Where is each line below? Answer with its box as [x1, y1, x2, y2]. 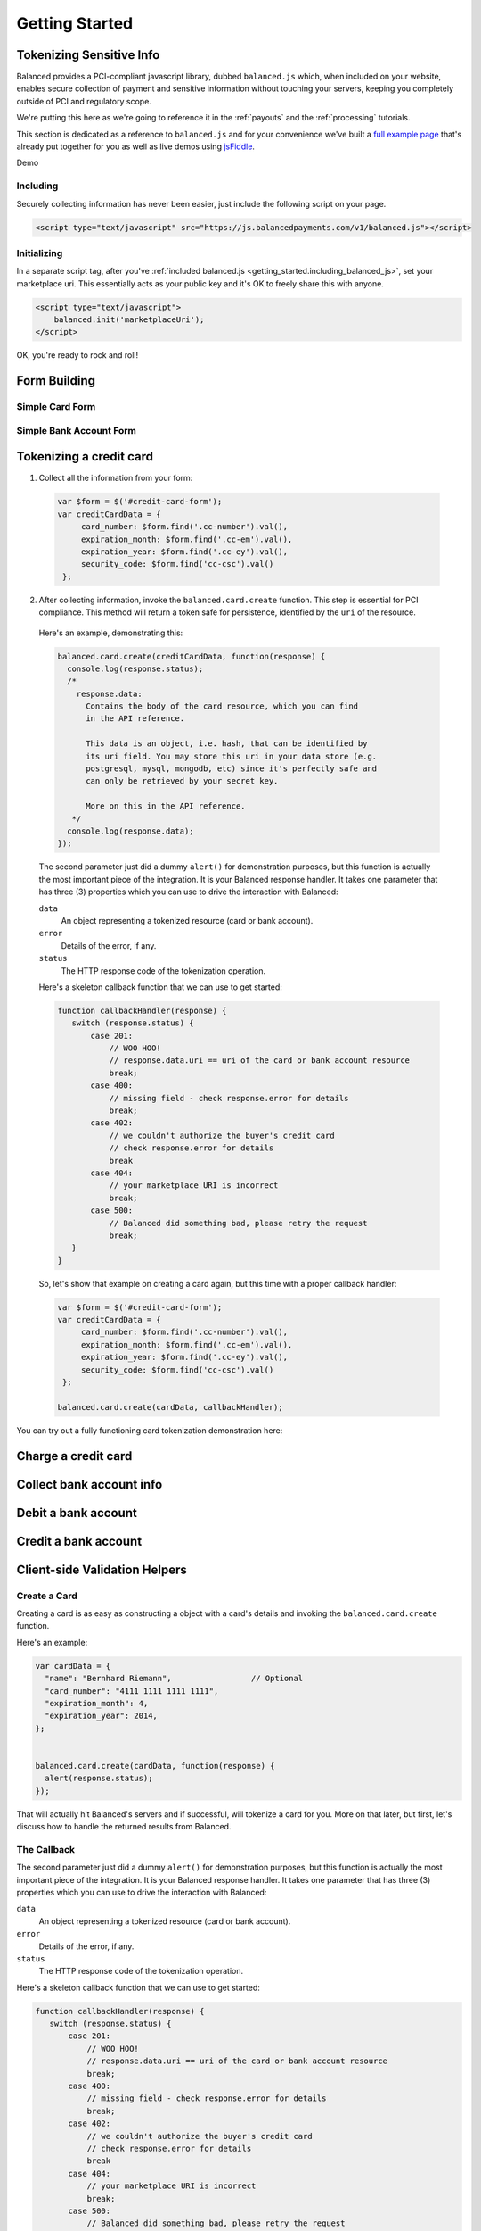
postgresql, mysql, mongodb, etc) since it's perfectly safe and [86, 764, 378, 774]
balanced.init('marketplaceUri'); [53, 315, 205, 325]
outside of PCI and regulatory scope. [16, 95, 151, 106]
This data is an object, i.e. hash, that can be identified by [86, 739, 368, 749]
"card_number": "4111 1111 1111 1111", [45, 1686, 219, 1696]
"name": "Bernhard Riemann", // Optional [45, 1673, 304, 1684]
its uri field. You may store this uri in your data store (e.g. [86, 751, 378, 761]
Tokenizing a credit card [16, 449, 153, 464]
